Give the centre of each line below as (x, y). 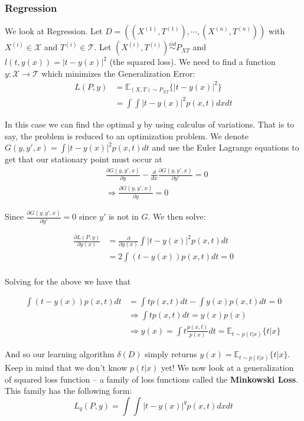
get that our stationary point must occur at (84, 159)
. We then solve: (177, 216)
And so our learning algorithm (60, 353)
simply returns (171, 353)
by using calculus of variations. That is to (219, 124)
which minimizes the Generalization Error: (118, 73)
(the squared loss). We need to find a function (192, 62)
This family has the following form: (68, 391)
